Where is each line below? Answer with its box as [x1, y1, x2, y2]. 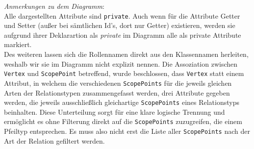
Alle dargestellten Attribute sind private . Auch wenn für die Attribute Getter [4, 10, 240, 21]
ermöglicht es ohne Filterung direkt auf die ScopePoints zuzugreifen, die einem [4, 116, 242, 126]
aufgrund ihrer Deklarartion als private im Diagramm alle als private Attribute [4, 29, 241, 40]
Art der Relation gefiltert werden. [4, 135, 105, 146]
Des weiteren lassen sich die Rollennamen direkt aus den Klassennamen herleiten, [4, 49, 249, 59]
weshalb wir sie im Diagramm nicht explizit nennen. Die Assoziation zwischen [4, 58, 238, 69]
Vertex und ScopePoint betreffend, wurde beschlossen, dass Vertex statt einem [4, 68, 244, 78]
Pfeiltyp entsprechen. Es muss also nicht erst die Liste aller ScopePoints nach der [4, 126, 250, 136]
